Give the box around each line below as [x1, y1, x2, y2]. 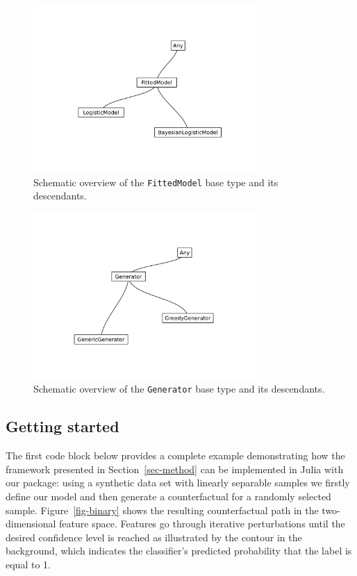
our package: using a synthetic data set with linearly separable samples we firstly [6, 475, 350, 490]
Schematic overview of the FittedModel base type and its [33, 174, 279, 189]
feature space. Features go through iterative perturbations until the [59, 516, 345, 531]
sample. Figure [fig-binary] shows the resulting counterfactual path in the [6, 502, 319, 517]
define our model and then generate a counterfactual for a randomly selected [6, 489, 331, 504]
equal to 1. [6, 557, 51, 572]
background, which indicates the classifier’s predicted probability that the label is [6, 543, 352, 558]
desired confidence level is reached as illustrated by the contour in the [6, 529, 302, 544]
